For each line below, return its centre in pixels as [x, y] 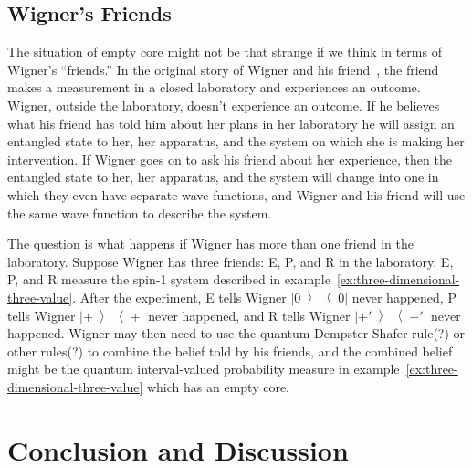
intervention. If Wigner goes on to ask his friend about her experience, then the [230, 159]
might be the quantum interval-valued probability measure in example [204, 369]
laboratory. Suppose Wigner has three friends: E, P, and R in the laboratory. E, [231, 261]
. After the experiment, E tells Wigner [179, 297]
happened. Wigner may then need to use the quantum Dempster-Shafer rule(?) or [236, 333]
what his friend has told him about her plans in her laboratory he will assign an [231, 123]
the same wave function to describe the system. [140, 213]
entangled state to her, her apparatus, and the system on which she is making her [236, 141]
